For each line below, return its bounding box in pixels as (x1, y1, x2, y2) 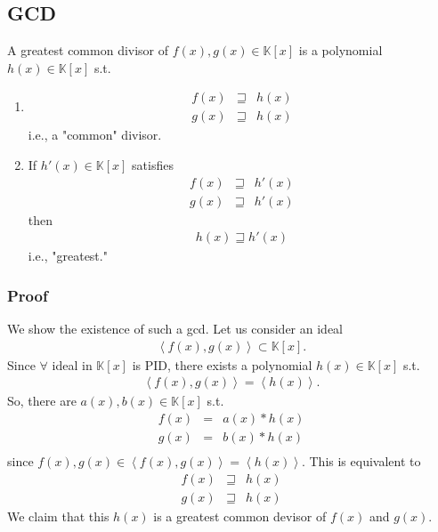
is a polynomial (298, 41, 383, 60)
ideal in (52, 355, 93, 374)
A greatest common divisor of (7, 41, 169, 60)
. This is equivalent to (301, 452, 421, 471)
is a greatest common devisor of (153, 506, 327, 525)
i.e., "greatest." (28, 246, 108, 265)
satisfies (132, 156, 174, 174)
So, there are (7, 391, 77, 410)
